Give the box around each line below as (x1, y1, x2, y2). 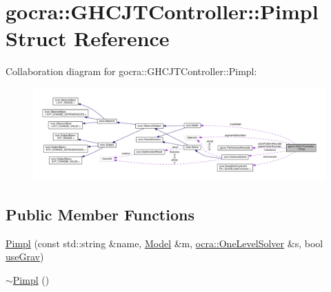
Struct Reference (6, 24, 170, 52)
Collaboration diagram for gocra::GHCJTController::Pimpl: (6, 64, 257, 79)
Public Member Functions (6, 203, 194, 225)
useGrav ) (6, 249, 44, 264)
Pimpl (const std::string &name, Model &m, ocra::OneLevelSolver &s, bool (6, 236, 323, 250)
